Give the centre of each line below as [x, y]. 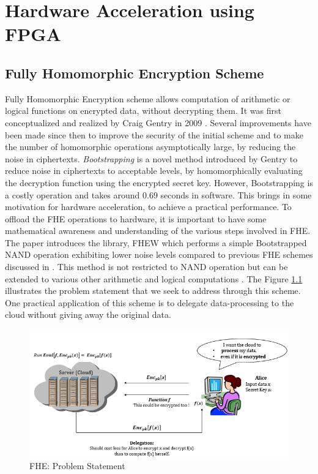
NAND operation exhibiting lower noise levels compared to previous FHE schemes [159, 254]
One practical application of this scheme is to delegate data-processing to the [150, 302]
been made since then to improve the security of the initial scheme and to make [154, 134]
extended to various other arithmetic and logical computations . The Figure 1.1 [154, 278]
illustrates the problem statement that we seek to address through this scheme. [153, 291]
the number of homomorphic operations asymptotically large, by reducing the [150, 147]
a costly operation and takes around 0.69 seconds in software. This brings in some [158, 194]
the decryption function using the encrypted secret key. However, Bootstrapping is [159, 182]
